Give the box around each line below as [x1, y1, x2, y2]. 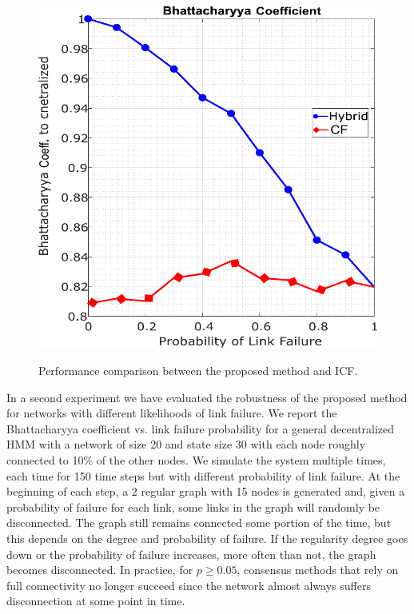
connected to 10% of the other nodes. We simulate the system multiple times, [6, 452, 386, 468]
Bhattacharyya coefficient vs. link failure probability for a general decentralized [6, 420, 395, 437]
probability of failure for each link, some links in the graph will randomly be [6, 498, 380, 515]
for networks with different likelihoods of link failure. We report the [6, 405, 337, 421]
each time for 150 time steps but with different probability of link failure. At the [6, 467, 400, 484]
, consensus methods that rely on [237, 561, 399, 578]
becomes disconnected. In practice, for [6, 561, 193, 578]
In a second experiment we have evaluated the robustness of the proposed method [6, 389, 408, 405]
